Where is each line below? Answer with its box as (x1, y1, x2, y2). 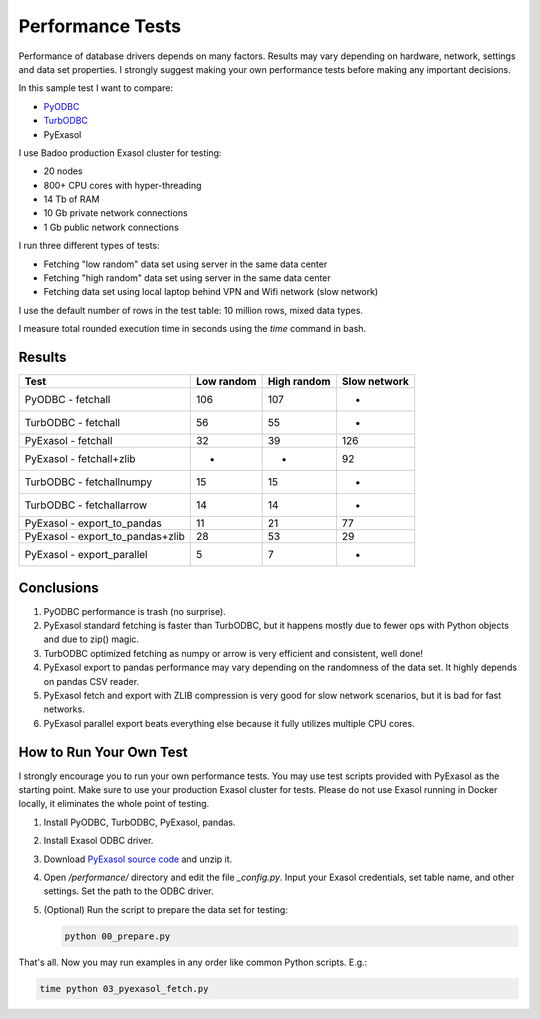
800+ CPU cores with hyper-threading (43, 179, 202, 191)
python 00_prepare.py (64, 930, 171, 942)
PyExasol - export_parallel (24, 548, 148, 562)
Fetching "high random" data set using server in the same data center (43, 272, 332, 284)
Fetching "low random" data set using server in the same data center (43, 258, 328, 270)
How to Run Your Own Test (18, 743, 189, 760)
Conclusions (18, 579, 99, 596)
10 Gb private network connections (43, 207, 189, 219)
